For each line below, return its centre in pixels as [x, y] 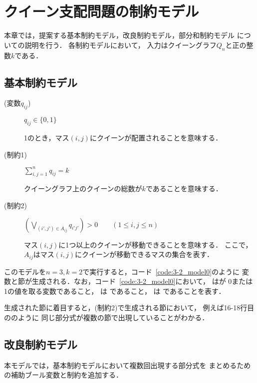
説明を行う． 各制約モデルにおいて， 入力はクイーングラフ [121, 45]
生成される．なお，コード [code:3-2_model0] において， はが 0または [142, 281]
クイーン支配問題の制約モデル [102, 11]
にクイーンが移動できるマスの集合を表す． [144, 254]
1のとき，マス [47, 137]
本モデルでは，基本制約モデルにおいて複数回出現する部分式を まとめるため [128, 365]
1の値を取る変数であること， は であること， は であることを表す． [115, 291]
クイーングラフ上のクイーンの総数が [83, 189]
